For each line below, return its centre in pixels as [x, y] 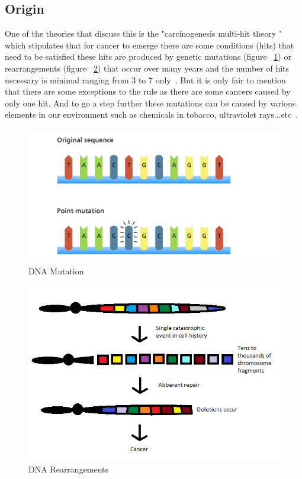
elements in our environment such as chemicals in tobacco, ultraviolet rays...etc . [152, 114]
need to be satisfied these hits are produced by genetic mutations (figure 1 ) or [148, 56]
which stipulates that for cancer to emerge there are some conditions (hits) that [150, 45]
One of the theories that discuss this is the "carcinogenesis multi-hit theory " [144, 33]
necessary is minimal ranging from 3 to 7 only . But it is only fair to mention [145, 80]
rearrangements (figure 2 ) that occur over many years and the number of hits [147, 68]
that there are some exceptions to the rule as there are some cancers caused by [148, 91]
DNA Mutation [56, 271]
